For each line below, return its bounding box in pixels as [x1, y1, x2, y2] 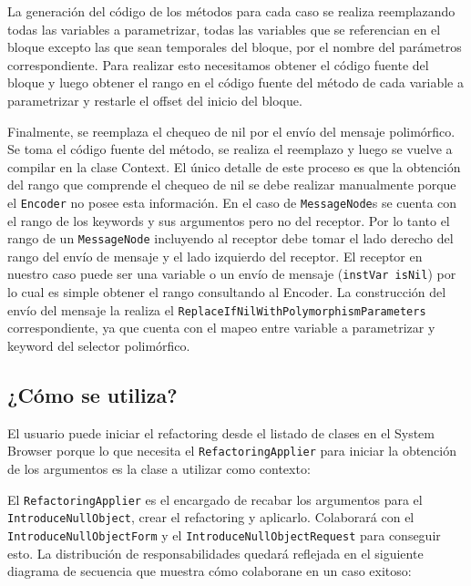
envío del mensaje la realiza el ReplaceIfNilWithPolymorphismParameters [7, 300, 426, 319]
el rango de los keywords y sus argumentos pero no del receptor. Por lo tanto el [7, 211, 450, 230]
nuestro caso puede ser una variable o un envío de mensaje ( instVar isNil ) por [7, 264, 456, 283]
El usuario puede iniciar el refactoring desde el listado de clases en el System [7, 423, 435, 442]
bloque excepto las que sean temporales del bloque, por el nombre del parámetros [7, 37, 462, 57]
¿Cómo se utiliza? [7, 380, 178, 408]
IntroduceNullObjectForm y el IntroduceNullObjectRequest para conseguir [7, 525, 441, 544]
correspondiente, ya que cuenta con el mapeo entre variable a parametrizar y [7, 318, 435, 337]
